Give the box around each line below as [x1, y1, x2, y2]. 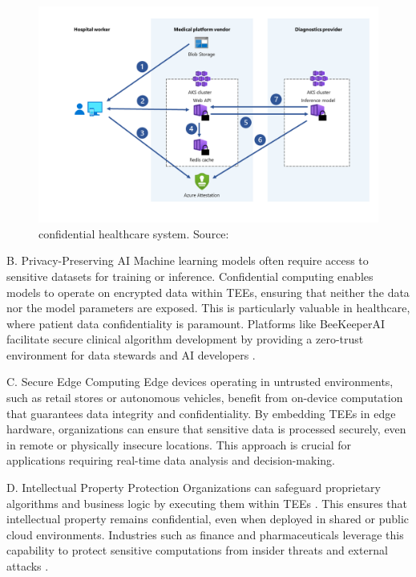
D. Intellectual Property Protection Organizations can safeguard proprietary [6, 479, 381, 496]
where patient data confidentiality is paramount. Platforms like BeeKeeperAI [6, 315, 386, 331]
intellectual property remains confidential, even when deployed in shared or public [6, 510, 410, 527]
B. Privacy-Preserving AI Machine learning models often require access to [6, 252, 369, 269]
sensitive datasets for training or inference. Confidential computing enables [6, 267, 374, 284]
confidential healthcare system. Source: [38, 225, 229, 242]
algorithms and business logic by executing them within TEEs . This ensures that [6, 494, 408, 511]
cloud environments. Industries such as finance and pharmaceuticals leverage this [6, 526, 404, 542]
